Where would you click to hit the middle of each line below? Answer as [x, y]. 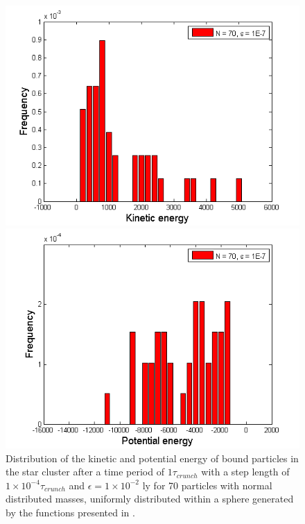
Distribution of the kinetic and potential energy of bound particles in [152, 458]
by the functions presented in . [70, 512]
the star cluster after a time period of [85, 472]
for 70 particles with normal [213, 485]
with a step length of [245, 472]
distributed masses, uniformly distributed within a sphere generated [150, 499]
